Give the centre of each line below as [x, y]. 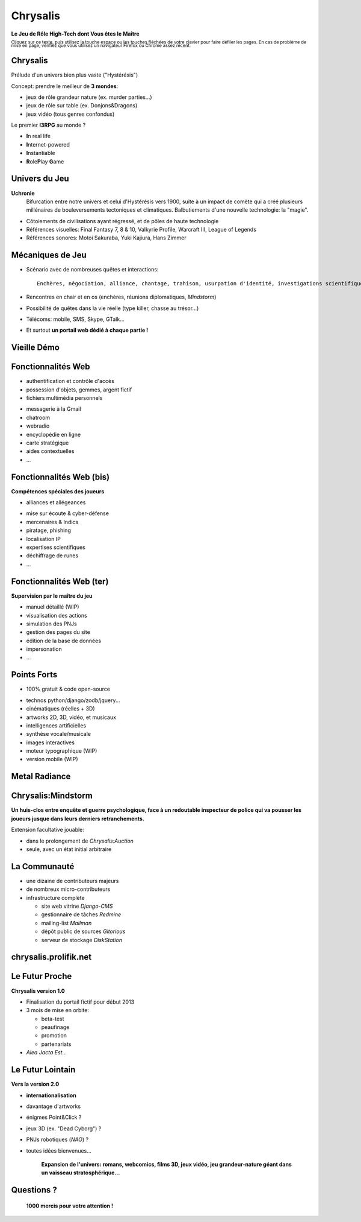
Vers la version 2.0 [35, 1084]
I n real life [39, 136]
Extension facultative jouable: [48, 830]
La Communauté [43, 866]
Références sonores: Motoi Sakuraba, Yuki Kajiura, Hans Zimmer [106, 238]
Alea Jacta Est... [47, 1053]
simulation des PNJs [52, 624]
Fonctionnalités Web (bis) [60, 477]
